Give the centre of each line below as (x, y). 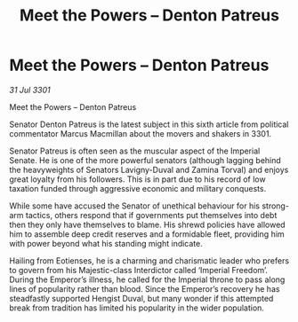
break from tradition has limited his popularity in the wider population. (137, 308)
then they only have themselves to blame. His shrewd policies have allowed (148, 224)
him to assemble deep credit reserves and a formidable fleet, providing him (147, 234)
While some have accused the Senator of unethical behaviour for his (135, 206)
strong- (275, 206)
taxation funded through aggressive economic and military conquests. (138, 188)
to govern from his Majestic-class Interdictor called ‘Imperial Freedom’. (139, 270)
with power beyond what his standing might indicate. (106, 243)
